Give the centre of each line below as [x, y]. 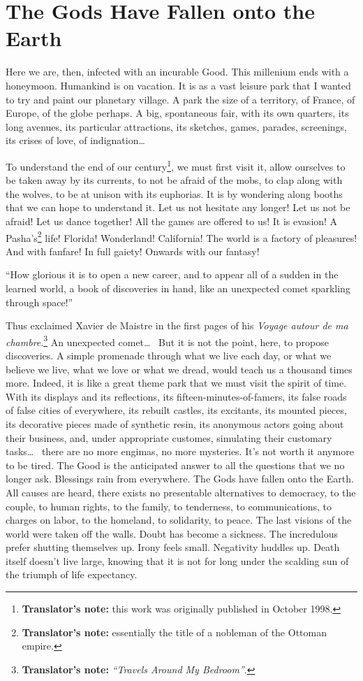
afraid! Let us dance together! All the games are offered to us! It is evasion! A [172, 221]
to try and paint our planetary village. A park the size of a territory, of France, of [180, 99]
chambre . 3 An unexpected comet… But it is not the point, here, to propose [167, 340]
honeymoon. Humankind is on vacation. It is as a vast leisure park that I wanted [178, 85]
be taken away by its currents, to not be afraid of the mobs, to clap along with [174, 180]
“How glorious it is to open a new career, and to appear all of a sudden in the [172, 274]
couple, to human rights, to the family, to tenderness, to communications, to [169, 506]
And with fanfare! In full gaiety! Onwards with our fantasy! [133, 251]
